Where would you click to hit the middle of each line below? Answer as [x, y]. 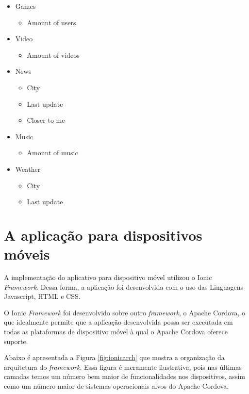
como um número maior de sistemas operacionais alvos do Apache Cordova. [116, 386]
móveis [27, 254]
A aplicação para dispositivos [103, 235]
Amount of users [51, 22]
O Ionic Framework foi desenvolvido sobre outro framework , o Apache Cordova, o [125, 312]
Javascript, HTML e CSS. [42, 296]
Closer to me [46, 120]
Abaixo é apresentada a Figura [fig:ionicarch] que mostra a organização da [114, 357]
